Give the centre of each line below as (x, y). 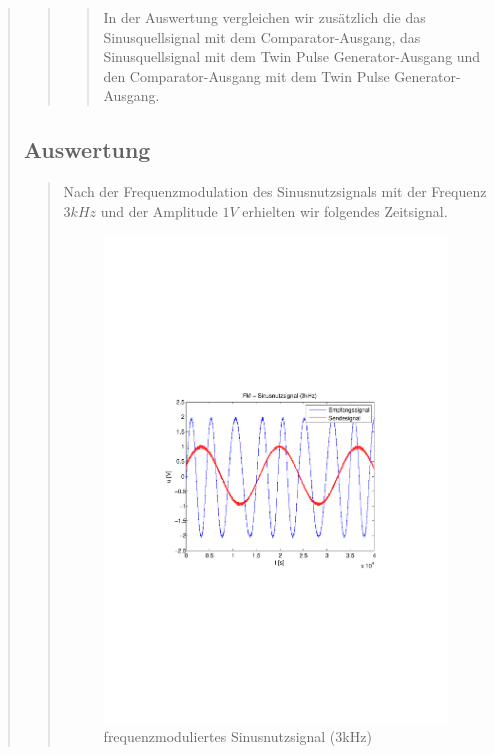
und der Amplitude (159, 210)
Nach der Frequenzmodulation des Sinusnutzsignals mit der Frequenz (275, 191)
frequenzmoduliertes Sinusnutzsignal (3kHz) (237, 736)
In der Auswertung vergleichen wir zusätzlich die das (264, 17)
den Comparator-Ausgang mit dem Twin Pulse (246, 75)
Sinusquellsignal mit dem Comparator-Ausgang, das (262, 36)
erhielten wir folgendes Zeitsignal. (345, 210)
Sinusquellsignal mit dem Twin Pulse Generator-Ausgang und (292, 56)
